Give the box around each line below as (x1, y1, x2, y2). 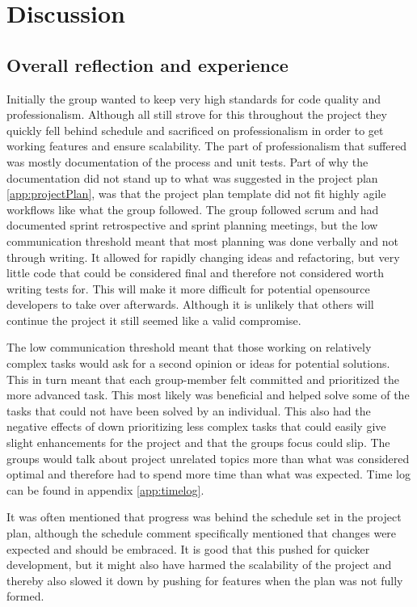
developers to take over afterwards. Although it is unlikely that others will (6, 296, 374, 313)
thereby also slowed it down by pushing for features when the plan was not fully (6, 571, 403, 588)
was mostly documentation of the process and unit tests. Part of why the (6, 153, 369, 170)
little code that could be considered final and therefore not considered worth (6, 264, 385, 281)
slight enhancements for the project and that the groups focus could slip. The (6, 434, 390, 451)
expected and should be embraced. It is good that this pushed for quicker (6, 540, 370, 557)
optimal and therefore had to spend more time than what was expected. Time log (6, 466, 411, 483)
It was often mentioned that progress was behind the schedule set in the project (6, 508, 402, 525)
